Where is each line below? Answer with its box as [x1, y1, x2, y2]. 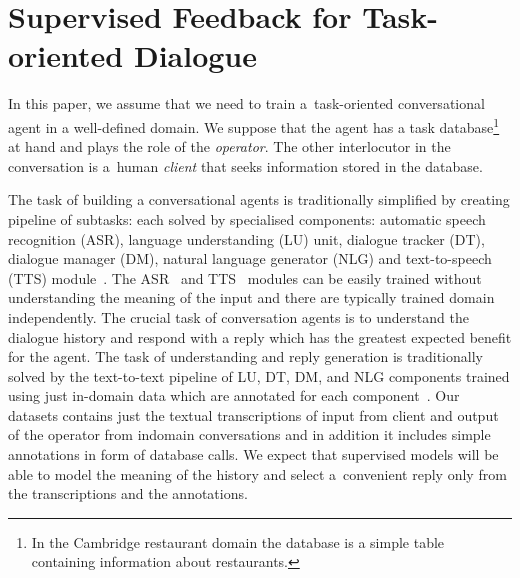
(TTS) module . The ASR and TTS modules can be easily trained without [8, 267, 482, 288]
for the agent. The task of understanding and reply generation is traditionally [8, 346, 483, 367]
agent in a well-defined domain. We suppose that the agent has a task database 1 [8, 113, 500, 137]
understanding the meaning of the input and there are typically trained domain [8, 287, 495, 308]
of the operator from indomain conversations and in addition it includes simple [8, 424, 491, 445]
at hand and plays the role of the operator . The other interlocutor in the [8, 136, 451, 157]
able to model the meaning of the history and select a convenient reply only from [8, 463, 507, 484]
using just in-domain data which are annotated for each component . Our [8, 385, 460, 406]
